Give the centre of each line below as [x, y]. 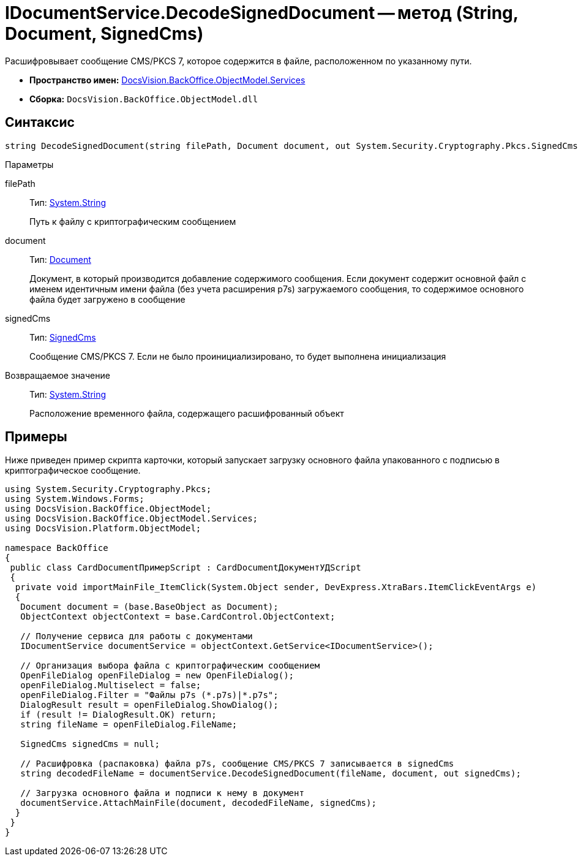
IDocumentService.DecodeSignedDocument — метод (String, [262, 13]
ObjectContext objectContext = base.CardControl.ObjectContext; [178, 617]
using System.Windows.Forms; [75, 499]
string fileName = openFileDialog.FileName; [129, 725]
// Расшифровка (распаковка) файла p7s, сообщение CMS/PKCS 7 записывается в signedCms [237, 764]
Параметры [29, 164]
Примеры [36, 437]
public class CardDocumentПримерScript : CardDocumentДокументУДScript [186, 568]
